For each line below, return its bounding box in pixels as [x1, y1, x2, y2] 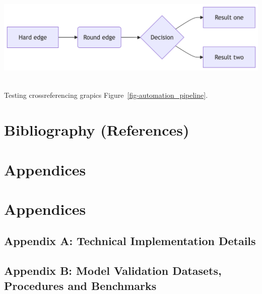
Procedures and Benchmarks [4, 277, 157, 293]
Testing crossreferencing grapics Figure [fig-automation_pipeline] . [4, 90, 208, 100]
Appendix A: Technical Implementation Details [4, 233, 256, 249]
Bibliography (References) [4, 120, 189, 140]
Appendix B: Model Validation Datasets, [4, 263, 222, 278]
